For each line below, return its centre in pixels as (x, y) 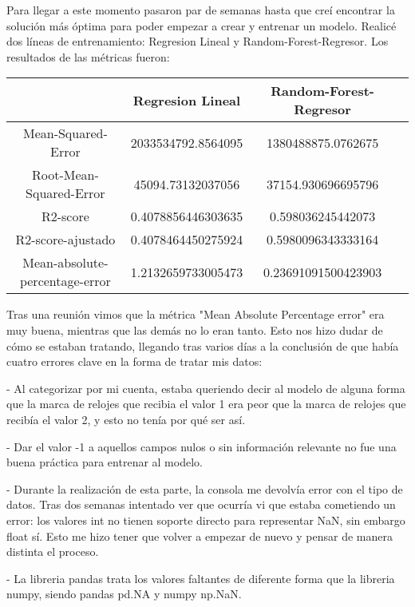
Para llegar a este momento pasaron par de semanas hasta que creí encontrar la (201, 10)
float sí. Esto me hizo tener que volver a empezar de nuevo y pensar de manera (200, 536)
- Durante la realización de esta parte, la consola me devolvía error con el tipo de (205, 488)
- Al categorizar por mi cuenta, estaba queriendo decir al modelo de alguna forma (206, 388)
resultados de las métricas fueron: (88, 56)
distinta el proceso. (53, 551)
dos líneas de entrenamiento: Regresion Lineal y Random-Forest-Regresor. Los (198, 41)
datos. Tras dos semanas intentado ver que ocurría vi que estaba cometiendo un (201, 504)
